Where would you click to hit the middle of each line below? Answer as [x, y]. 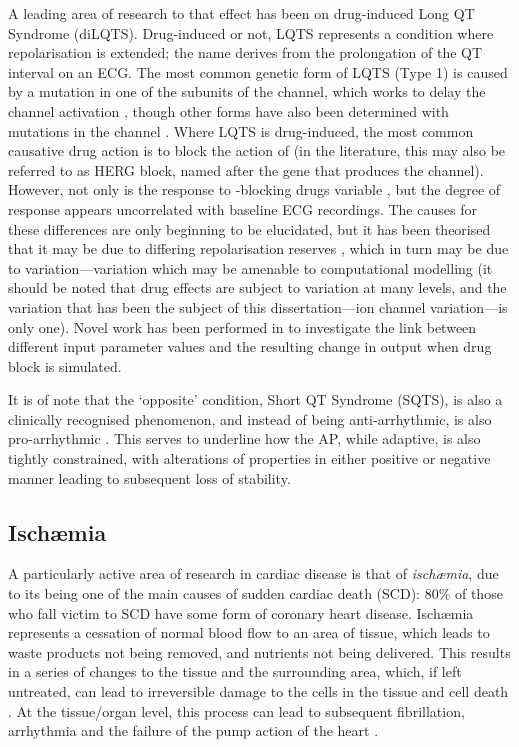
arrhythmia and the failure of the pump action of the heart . [193, 730]
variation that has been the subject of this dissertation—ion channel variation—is [258, 306]
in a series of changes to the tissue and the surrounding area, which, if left [235, 671]
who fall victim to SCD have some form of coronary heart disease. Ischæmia [241, 612]
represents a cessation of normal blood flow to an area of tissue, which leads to [249, 632]
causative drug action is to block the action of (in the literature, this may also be [257, 150]
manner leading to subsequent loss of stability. [149, 477]
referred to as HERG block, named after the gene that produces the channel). [246, 169]
